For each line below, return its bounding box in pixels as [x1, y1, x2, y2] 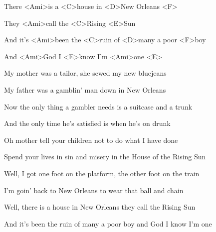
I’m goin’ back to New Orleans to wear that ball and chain [4, 185, 184, 195]
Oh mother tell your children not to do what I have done [4, 134, 178, 145]
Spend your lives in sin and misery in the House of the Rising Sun [4, 151, 206, 162]
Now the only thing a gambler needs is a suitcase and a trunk [4, 101, 193, 112]
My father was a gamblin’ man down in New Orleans [4, 84, 166, 95]
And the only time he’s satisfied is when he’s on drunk [4, 118, 171, 128]
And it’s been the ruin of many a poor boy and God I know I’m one [4, 218, 212, 229]
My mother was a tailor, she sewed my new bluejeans [4, 68, 167, 78]
